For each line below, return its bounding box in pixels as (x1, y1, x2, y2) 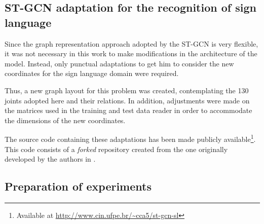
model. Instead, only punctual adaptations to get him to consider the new (5, 58, 234, 68)
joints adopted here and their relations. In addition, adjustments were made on (5, 95, 250, 105)
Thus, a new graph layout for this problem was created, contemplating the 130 (5, 85, 249, 95)
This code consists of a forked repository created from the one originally (5, 143, 228, 154)
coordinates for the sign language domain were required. (5, 68, 179, 79)
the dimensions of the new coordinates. (5, 115, 126, 125)
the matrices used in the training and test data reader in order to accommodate (5, 105, 252, 116)
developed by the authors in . (5, 154, 96, 164)
